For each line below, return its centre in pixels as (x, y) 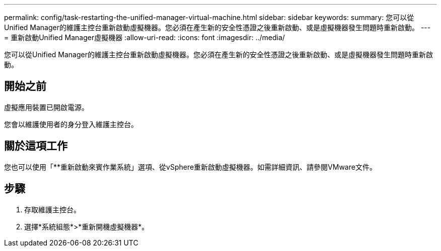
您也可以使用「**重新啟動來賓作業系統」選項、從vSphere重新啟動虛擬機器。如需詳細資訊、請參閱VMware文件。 (190, 167)
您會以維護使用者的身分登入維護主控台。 (71, 124)
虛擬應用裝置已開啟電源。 (46, 107)
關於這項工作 (36, 146)
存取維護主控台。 (52, 209)
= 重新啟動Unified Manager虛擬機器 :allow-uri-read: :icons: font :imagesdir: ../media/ (144, 37)
